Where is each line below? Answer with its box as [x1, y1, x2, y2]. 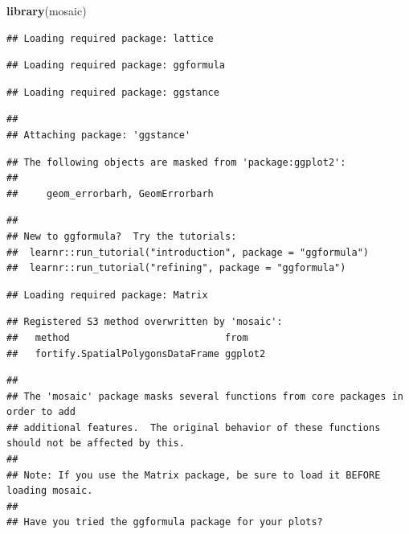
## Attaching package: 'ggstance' [6, 129, 191, 141]
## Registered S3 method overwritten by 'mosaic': [6, 316, 283, 328]
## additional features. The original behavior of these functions [6, 421, 381, 433]
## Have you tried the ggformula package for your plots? [6, 516, 323, 528]
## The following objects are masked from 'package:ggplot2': [6, 156, 346, 168]
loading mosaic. [6, 485, 93, 497]
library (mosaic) [6, 2, 87, 18]
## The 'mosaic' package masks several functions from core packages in [6, 390, 403, 402]
